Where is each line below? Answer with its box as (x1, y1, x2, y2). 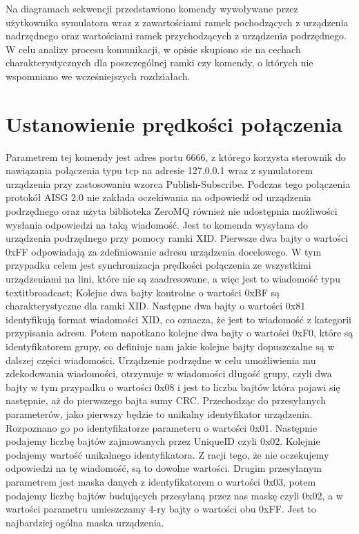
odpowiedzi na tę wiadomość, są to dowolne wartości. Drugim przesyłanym (6, 461, 322, 475)
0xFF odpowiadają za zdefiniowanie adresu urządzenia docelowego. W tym (6, 244, 322, 258)
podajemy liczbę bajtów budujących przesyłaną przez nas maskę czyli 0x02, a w (6, 488, 343, 502)
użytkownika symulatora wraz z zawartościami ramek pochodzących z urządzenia (6, 15, 349, 29)
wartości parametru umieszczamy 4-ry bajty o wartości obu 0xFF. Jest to (6, 502, 316, 516)
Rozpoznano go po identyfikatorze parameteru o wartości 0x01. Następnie (6, 420, 318, 435)
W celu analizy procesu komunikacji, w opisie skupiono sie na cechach (6, 41, 301, 56)
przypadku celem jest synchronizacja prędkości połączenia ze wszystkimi (6, 258, 311, 272)
